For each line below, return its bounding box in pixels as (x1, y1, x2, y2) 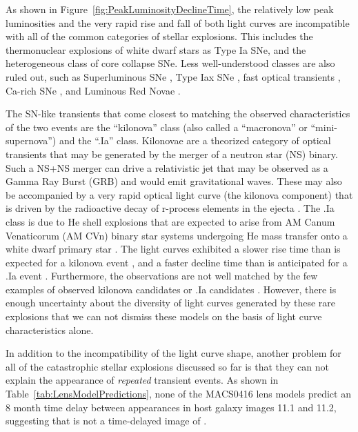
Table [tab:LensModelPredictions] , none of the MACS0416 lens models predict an (6, 386, 351, 401)
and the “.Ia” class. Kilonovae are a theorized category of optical (59, 133, 331, 148)
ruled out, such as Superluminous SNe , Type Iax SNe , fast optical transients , (6, 69, 341, 84)
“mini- (310, 119, 337, 134)
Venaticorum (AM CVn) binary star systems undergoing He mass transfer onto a (6, 228, 348, 242)
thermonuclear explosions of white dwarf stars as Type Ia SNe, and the (6, 42, 306, 57)
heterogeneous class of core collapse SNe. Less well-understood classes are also (6, 56, 335, 70)
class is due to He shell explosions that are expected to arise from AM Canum (6, 214, 335, 228)
